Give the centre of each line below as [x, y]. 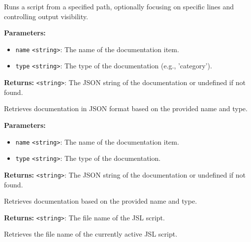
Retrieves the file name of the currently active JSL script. [91, 234]
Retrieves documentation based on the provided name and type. [101, 201]
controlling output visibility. [46, 16]
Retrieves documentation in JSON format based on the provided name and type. [126, 108]
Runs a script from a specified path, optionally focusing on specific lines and [119, 6]
